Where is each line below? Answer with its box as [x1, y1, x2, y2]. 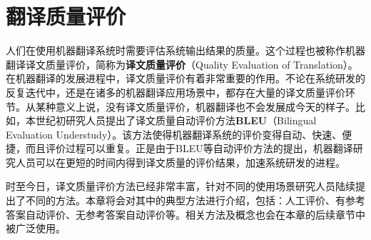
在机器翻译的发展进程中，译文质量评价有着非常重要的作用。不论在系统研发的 [6, 71, 365, 86]
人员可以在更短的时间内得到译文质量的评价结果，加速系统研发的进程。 [15, 154, 345, 169]
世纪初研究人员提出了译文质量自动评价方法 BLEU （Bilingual [35, 113, 317, 128]
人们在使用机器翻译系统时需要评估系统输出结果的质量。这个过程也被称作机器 [6, 43, 365, 58]
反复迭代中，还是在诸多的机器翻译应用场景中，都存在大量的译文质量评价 [6, 84, 345, 99]
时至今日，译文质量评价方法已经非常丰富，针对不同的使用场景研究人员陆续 [6, 179, 355, 194]
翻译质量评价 [6, 1, 126, 31]
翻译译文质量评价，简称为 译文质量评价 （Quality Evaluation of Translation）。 [6, 56, 358, 71]
